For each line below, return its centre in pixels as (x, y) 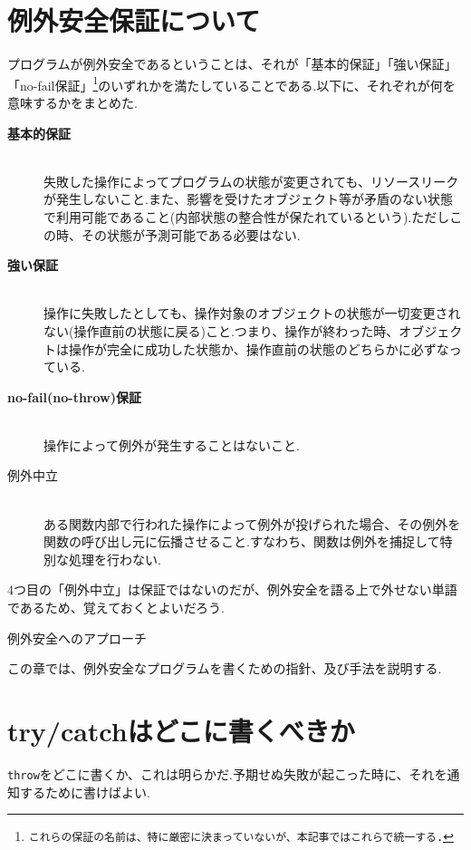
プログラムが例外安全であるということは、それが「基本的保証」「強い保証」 (232, 64)
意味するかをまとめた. (72, 102)
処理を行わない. (115, 559)
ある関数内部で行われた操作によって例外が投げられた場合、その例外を (252, 523)
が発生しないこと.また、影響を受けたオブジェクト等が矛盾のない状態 (248, 199)
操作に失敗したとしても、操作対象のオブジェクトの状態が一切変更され (252, 313)
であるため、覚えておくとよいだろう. (116, 608)
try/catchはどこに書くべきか (181, 730)
